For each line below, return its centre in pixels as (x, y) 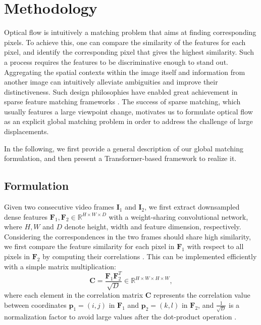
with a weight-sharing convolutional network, (178, 216)
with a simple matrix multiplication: (60, 266)
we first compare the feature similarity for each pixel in (89, 246)
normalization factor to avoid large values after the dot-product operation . (120, 317)
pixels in (17, 256)
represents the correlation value (202, 295)
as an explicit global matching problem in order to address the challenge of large (128, 121)
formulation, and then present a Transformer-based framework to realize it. (120, 158)
